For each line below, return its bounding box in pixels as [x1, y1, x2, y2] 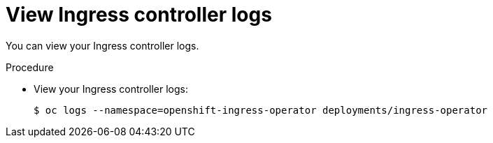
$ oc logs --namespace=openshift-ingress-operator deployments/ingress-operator [34, 104, 488, 116]
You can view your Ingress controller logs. [6, 39, 199, 52]
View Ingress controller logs [6, 3, 272, 27]
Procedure [6, 61, 54, 73]
